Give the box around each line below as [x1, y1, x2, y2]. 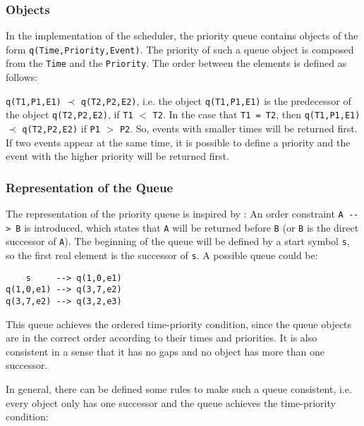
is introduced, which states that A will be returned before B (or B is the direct [24, 220, 359, 234]
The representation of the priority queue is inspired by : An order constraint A [6, 206, 344, 221]
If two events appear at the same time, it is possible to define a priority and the [6, 134, 351, 149]
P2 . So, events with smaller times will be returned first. [119, 121, 358, 136]
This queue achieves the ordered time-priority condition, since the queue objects [6, 316, 352, 331]
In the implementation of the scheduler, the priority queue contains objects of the [6, 28, 358, 43]
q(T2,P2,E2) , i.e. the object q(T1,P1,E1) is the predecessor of [80, 93, 351, 108]
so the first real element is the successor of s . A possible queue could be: [6, 248, 318, 263]
